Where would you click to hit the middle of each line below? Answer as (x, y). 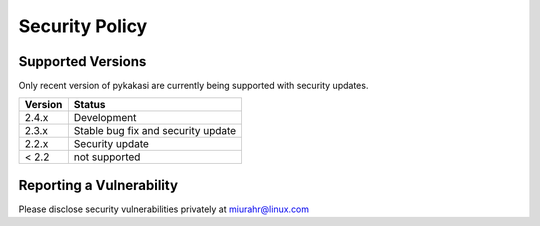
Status (89, 105)
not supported (107, 157)
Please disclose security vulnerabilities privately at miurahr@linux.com (164, 209)
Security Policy (83, 26)
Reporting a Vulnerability (98, 185)
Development (105, 118)
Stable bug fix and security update (155, 131)
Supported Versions (82, 61)
